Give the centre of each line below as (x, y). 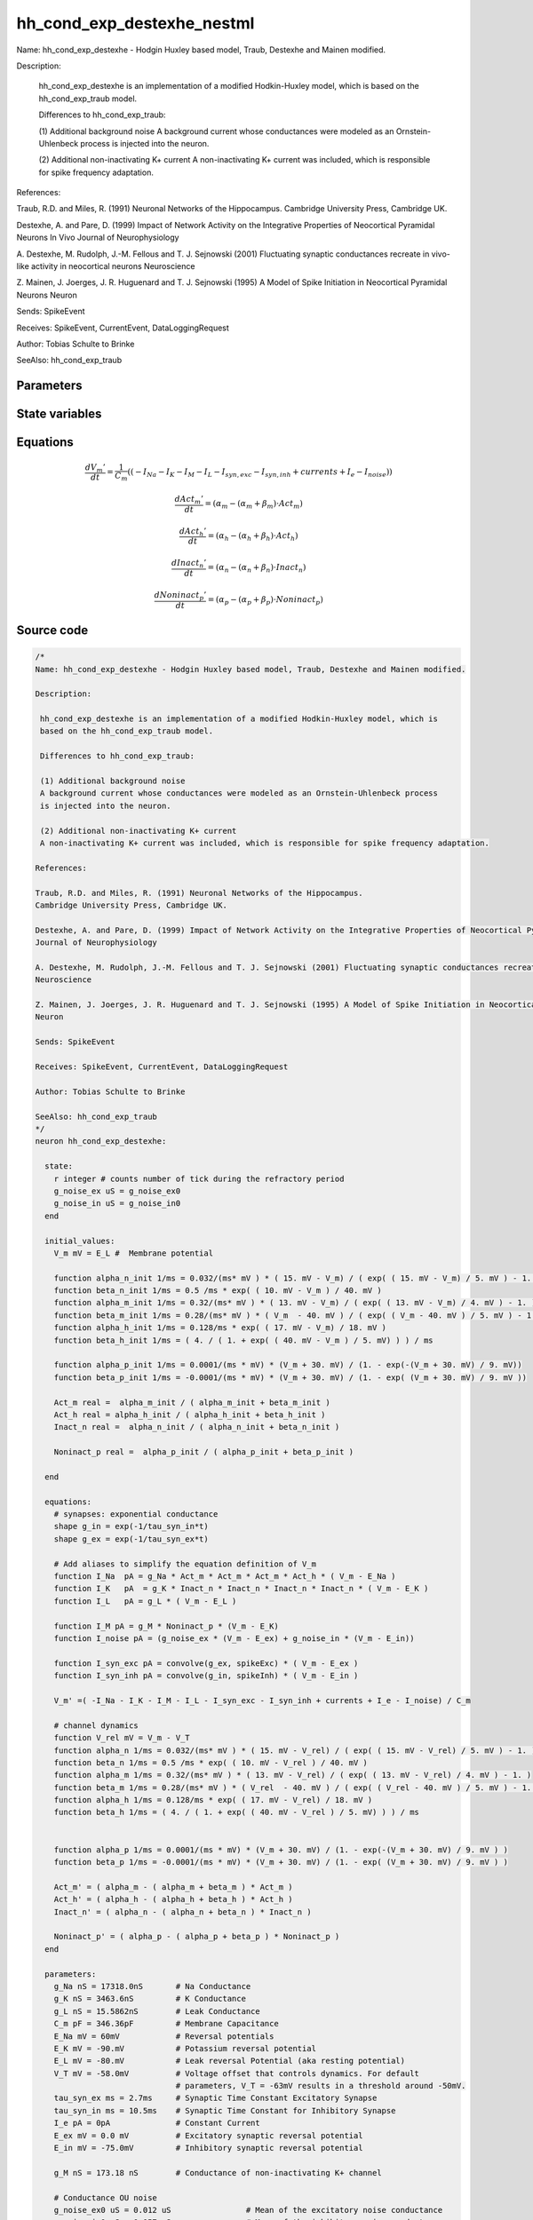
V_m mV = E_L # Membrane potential (133, 1253)
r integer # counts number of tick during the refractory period (199, 1178)
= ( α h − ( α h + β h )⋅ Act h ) (253, 537)
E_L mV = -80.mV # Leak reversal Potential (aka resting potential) (230, 2061)
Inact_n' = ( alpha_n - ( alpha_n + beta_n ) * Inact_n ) (183, 1912)
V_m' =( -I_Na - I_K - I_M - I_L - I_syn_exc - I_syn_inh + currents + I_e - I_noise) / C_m (262, 1700)
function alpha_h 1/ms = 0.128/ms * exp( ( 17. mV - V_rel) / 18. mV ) (213, 1800)
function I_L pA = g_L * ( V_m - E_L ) (145, 1601)
